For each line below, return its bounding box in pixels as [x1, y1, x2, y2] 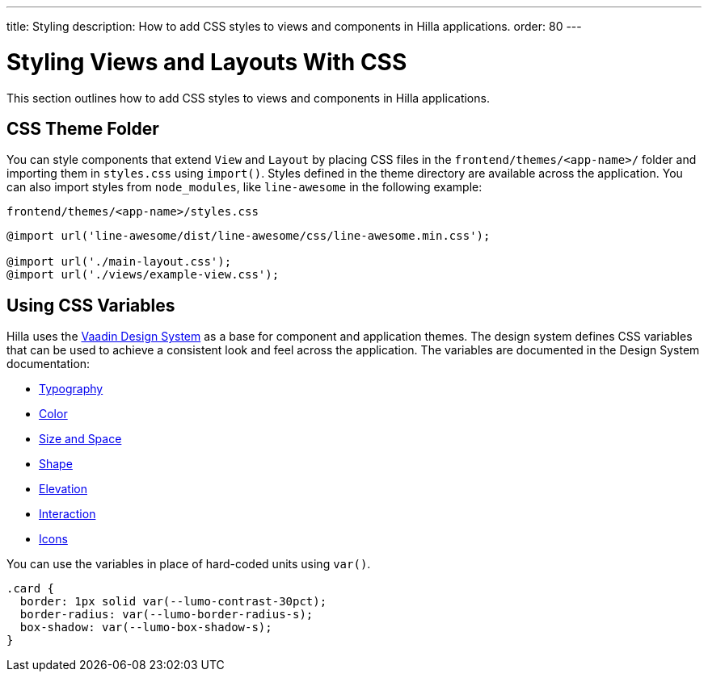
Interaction [39, 507, 96, 521]
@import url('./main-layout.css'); [6, 255, 232, 269]
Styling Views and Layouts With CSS [6, 48, 407, 76]
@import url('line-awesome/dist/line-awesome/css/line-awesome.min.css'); [6, 229, 491, 243]
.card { [6, 582, 55, 596]
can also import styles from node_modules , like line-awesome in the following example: [6, 180, 483, 195]
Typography [39, 382, 103, 396]
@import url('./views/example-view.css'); [6, 268, 280, 282]
